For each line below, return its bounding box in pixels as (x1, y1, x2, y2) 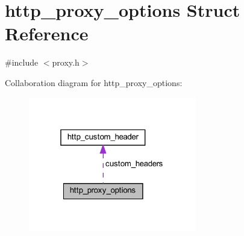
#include (5, 56, 39, 69)
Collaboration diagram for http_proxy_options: (5, 76, 183, 88)
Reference (5, 21, 89, 46)
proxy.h (52, 56, 80, 69)
